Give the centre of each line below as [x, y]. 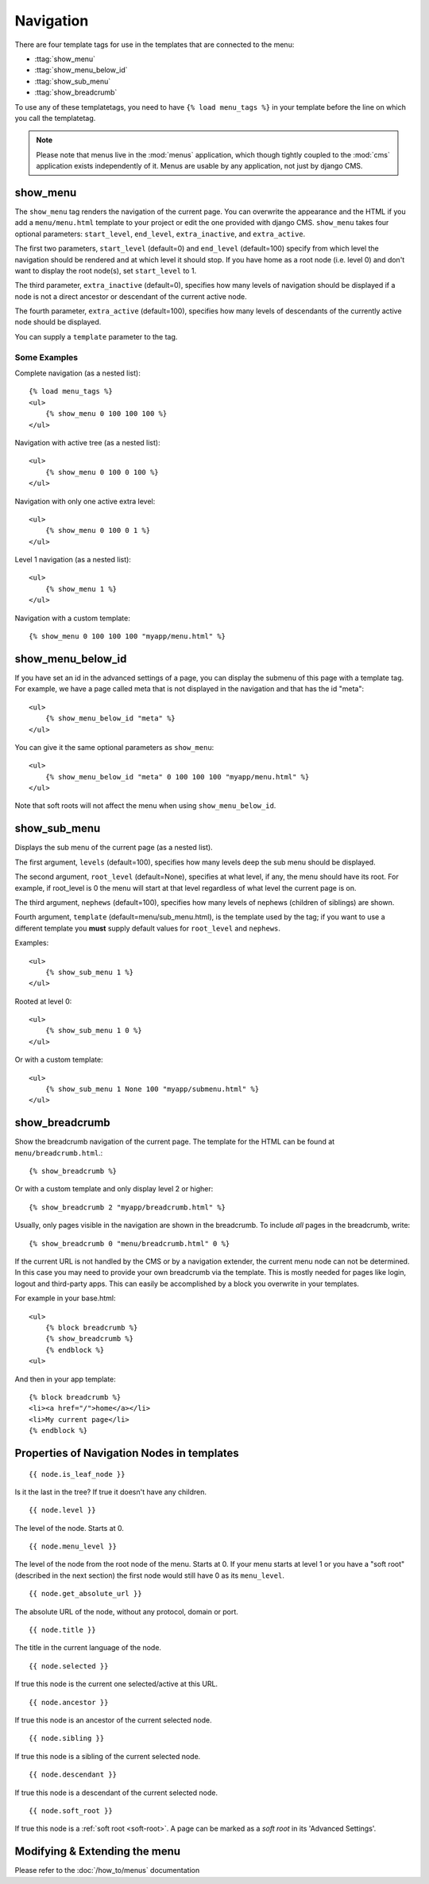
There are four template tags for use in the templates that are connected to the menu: [155, 45]
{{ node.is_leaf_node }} [77, 1474]
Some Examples [46, 357]
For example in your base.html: [65, 1298]
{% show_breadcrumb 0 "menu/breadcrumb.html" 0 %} [129, 1243]
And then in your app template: [66, 1379]
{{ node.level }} [62, 1510]
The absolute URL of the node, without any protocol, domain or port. [126, 1611]
